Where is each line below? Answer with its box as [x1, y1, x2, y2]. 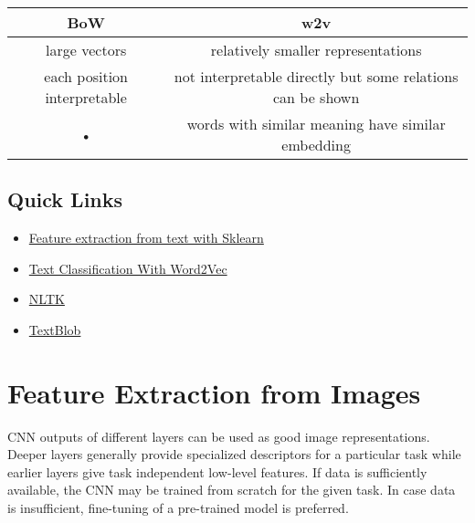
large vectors [46, 39, 127, 60]
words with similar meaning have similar [186, 113, 446, 134]
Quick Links [7, 185, 123, 214]
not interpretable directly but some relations [174, 66, 459, 87]
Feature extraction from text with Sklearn [28, 228, 264, 247]
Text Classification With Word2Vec [28, 258, 227, 277]
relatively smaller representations [210, 39, 422, 60]
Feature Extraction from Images [7, 373, 421, 411]
